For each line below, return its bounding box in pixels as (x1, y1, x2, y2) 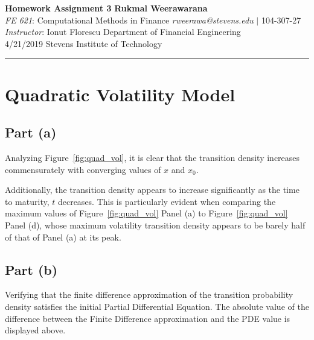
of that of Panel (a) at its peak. (5, 230, 121, 243)
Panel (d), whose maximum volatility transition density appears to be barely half (5, 218, 306, 231)
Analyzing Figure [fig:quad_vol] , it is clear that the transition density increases (5, 151, 300, 163)
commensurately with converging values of (5, 163, 161, 175)
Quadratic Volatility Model (5, 81, 235, 106)
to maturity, (5, 195, 50, 207)
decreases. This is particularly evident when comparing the (57, 195, 276, 207)
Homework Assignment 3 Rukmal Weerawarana (5, 2, 208, 14)
